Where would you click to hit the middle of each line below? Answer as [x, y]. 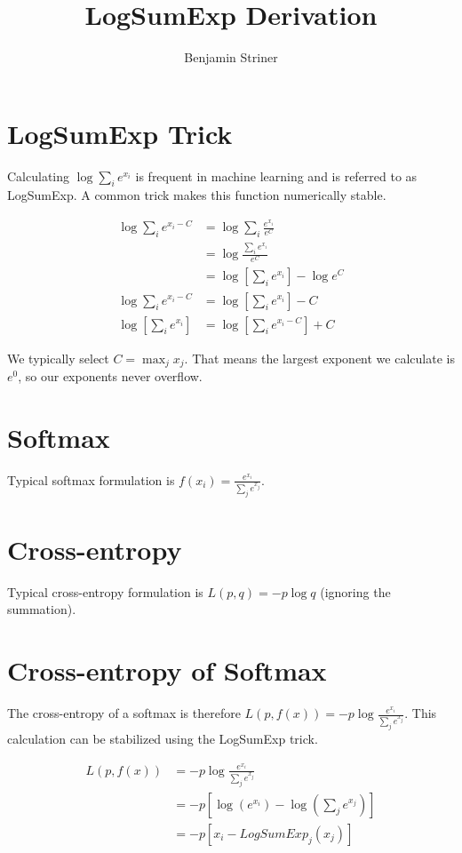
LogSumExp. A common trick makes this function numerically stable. [197, 195]
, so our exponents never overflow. [110, 376]
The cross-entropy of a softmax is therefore [124, 713]
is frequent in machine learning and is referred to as [276, 175]
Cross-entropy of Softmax [167, 670]
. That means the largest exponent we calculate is [319, 358]
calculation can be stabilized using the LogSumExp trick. [163, 738]
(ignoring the [355, 591]
